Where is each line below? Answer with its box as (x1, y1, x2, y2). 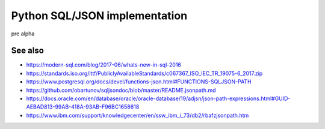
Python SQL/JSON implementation (11, 9, 188, 22)
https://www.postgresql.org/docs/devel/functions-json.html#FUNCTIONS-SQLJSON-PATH (26, 78, 252, 85)
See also (11, 46, 45, 56)
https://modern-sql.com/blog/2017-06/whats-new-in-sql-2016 (26, 61, 182, 68)
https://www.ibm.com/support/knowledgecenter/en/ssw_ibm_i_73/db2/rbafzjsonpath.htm (26, 112, 249, 119)
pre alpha (11, 30, 35, 37)
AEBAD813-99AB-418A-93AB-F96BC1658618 (26, 103, 140, 110)
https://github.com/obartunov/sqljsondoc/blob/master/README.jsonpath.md (26, 86, 216, 94)
